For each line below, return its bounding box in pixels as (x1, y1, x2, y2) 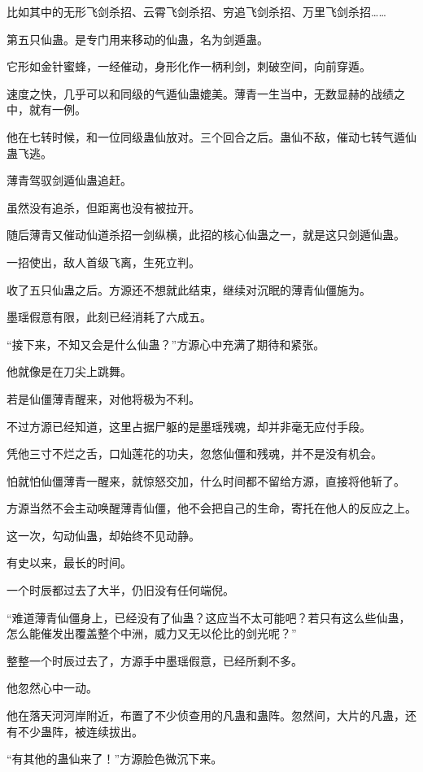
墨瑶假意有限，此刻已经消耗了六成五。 (7, 308, 211, 325)
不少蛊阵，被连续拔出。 (17, 722, 143, 739)
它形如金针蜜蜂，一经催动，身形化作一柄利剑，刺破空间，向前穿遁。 (7, 58, 371, 75)
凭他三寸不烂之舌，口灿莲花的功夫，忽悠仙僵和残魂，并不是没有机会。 (7, 445, 382, 462)
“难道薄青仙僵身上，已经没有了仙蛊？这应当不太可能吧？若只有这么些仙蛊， (7, 608, 411, 626)
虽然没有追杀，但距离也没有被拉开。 (7, 198, 200, 216)
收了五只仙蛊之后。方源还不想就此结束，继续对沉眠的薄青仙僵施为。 (7, 281, 371, 298)
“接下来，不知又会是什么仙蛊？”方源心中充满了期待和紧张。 (7, 335, 325, 352)
